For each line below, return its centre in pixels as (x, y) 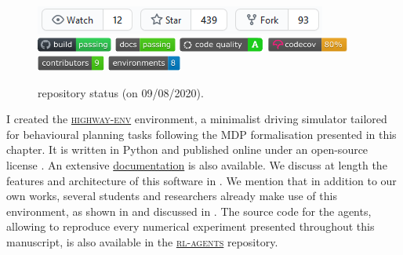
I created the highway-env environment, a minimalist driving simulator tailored (197, 119)
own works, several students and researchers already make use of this (172, 196)
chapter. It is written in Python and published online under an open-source (187, 149)
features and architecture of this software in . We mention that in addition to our (201, 180)
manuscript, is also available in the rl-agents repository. (142, 241)
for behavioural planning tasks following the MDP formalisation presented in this (201, 134)
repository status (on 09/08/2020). (121, 92)
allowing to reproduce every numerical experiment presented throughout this (191, 226)
